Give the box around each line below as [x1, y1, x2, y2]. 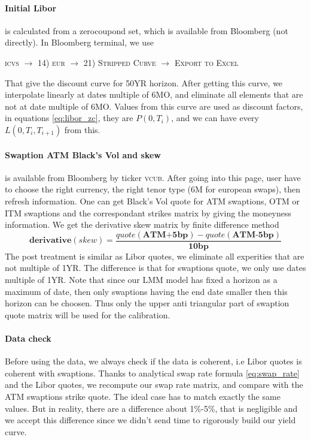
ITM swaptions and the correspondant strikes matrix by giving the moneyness [5, 206, 292, 219]
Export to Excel [174, 56, 239, 68]
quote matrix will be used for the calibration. [5, 308, 170, 321]
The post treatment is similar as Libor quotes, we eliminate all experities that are [5, 249, 304, 262]
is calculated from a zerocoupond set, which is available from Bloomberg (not [5, 24, 288, 37]
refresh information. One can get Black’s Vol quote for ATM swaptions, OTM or [5, 194, 300, 207]
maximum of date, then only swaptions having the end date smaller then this [5, 285, 288, 297]
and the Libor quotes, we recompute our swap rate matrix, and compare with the [5, 378, 303, 391]
